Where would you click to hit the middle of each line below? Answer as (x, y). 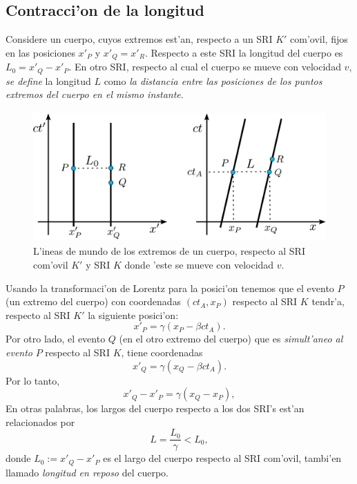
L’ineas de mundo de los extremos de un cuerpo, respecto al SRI (169, 251)
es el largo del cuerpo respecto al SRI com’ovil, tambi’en (222, 458)
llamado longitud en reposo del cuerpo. (87, 472)
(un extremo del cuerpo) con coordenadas (94, 301)
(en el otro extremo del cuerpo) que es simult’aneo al (231, 339)
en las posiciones (40, 52)
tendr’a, (328, 301)
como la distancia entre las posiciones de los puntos (213, 80)
